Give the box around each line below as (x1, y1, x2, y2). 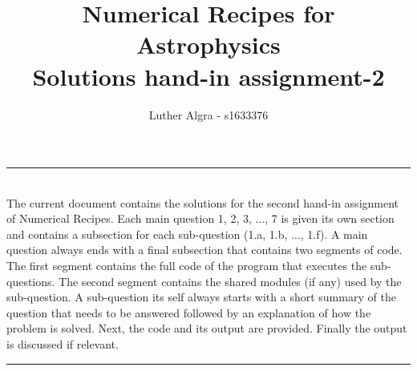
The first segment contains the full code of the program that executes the (6, 257, 367, 274)
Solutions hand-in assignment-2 (32, 59, 385, 92)
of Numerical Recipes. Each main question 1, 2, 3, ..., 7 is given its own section (6, 210, 395, 227)
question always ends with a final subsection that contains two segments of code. (6, 241, 403, 258)
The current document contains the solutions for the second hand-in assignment (6, 194, 399, 211)
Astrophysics (136, 28, 281, 61)
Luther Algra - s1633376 (148, 106, 269, 123)
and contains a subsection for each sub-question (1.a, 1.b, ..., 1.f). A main (6, 225, 368, 242)
